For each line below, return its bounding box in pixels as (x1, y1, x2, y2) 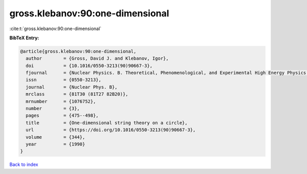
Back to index (9, 161, 38, 168)
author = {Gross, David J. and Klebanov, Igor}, (26, 56, 169, 61)
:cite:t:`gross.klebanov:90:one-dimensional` (9, 26, 102, 32)
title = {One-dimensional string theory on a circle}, (26, 120, 188, 126)
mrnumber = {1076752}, (26, 98, 96, 104)
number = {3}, (26, 106, 80, 112)
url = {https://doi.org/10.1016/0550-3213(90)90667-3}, (26, 127, 196, 133)
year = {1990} (26, 141, 85, 147)
